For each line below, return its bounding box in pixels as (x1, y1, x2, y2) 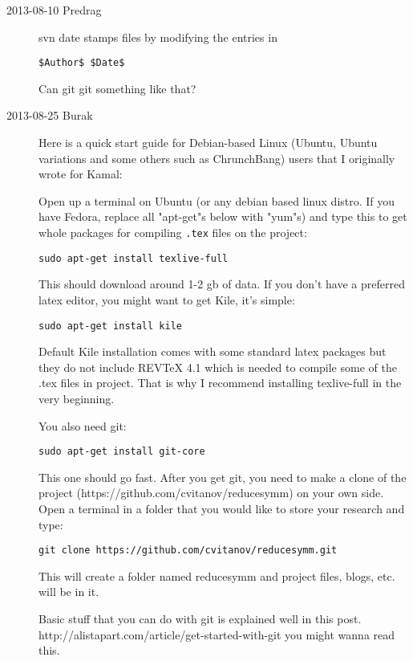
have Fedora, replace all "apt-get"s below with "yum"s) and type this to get (38, 208, 407, 225)
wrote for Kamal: (38, 165, 123, 182)
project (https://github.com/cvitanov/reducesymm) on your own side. (38, 484, 384, 501)
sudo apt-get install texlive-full (38, 252, 229, 264)
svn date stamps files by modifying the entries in (38, 28, 277, 45)
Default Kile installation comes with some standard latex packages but (38, 343, 387, 360)
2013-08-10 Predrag (6, 2, 102, 18)
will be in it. (38, 583, 99, 600)
